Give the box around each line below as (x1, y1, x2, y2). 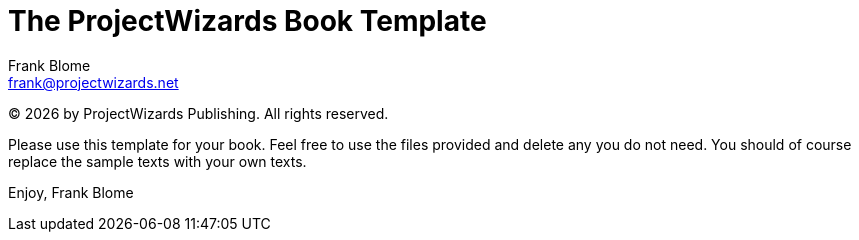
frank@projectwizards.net (8, 73, 179, 91)
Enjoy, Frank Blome (8, 183, 134, 201)
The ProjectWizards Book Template (8, 4, 487, 38)
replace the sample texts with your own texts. (8, 152, 307, 170)
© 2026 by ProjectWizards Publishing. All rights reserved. (8, 104, 389, 122)
